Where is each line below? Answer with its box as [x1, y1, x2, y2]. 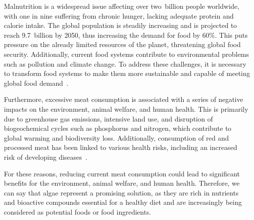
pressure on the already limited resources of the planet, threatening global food [4, 39, 241, 49]
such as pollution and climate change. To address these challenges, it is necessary [4, 58, 247, 69]
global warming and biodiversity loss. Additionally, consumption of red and [4, 132, 229, 143]
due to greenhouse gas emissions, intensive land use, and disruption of [4, 113, 213, 123]
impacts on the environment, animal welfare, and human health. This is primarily [4, 103, 249, 114]
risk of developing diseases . [4, 151, 87, 162]
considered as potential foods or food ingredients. [4, 206, 151, 217]
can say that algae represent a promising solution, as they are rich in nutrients [4, 187, 239, 197]
